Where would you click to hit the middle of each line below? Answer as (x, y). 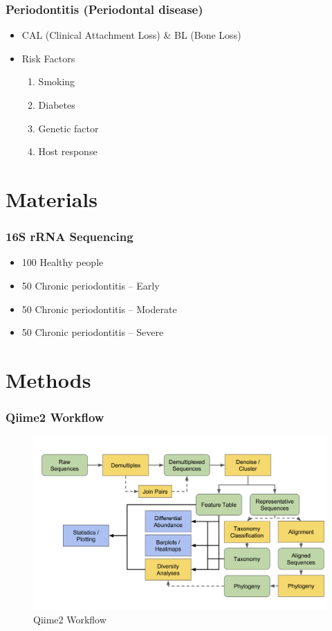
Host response (68, 151)
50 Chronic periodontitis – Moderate (99, 309)
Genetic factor (68, 128)
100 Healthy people (63, 262)
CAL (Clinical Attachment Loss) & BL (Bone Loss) (131, 35)
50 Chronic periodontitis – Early (91, 285)
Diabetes (57, 105)
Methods (48, 379)
